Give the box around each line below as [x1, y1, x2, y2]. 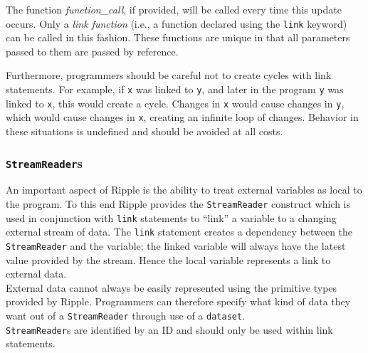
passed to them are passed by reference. [6, 43, 179, 58]
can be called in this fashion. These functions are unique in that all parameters [6, 30, 350, 45]
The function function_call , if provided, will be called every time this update [6, 2, 342, 16]
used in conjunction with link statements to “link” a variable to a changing [6, 210, 337, 225]
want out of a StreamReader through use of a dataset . [6, 307, 246, 322]
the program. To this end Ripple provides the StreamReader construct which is [6, 196, 351, 211]
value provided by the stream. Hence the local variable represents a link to [6, 252, 331, 267]
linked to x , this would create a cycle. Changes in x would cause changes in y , [6, 95, 345, 110]
